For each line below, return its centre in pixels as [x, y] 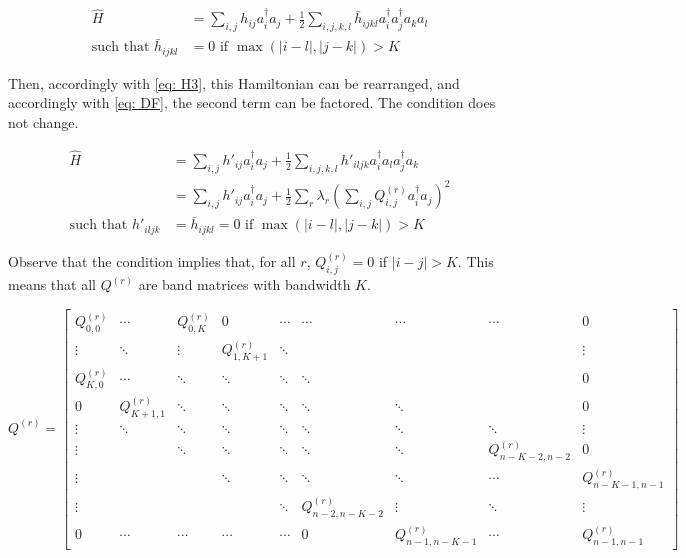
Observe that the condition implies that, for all [152, 261]
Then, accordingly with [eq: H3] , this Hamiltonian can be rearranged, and [234, 82]
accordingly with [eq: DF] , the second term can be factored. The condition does [252, 102]
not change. [43, 121]
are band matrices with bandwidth [244, 284]
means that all [52, 284]
